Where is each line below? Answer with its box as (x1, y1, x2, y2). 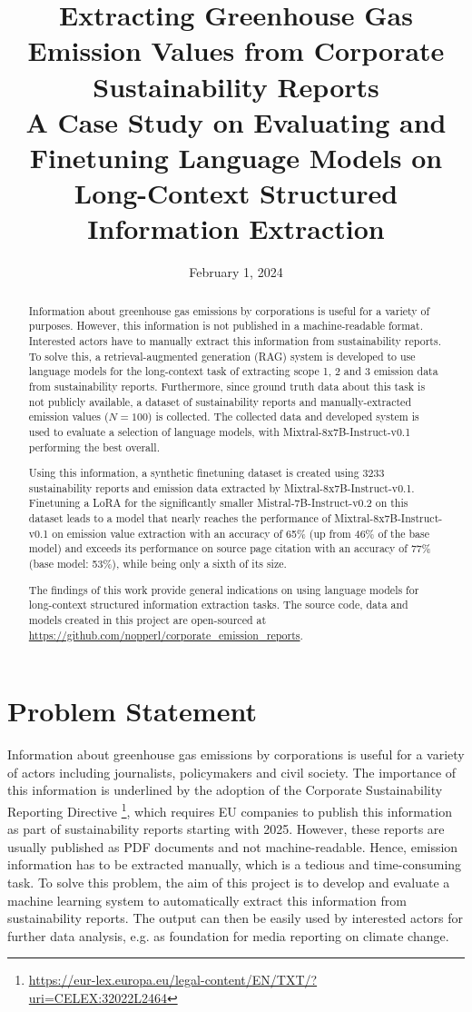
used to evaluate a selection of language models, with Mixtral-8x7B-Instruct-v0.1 (28, 423, 411, 439)
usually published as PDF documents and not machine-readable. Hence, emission (7, 837, 458, 856)
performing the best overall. (28, 439, 160, 454)
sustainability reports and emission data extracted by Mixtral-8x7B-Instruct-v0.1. (28, 480, 415, 495)
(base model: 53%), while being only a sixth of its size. (28, 556, 287, 571)
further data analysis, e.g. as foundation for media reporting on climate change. (7, 926, 449, 945)
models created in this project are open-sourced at (28, 611, 267, 627)
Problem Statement (7, 692, 257, 729)
